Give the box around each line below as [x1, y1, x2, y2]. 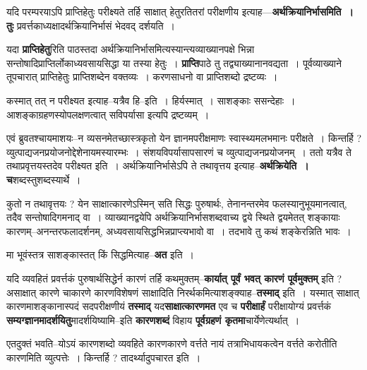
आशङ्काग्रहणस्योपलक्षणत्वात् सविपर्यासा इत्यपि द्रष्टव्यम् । [6, 107, 210, 121]
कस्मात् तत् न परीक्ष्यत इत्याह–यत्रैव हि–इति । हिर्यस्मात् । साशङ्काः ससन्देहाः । [6, 92, 296, 107]
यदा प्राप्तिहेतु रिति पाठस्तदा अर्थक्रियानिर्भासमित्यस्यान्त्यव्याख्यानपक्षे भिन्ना [6, 42, 255, 56]
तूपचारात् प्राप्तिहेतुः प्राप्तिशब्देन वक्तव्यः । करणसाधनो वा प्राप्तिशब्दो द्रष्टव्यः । [6, 69, 278, 84]
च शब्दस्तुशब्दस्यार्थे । [6, 172, 81, 186]
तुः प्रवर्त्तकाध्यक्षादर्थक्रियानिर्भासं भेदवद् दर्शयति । [6, 18, 175, 32]
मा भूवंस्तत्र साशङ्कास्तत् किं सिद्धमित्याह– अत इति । [6, 247, 194, 262]
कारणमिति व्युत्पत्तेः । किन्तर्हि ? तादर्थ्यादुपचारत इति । [6, 350, 201, 364]
